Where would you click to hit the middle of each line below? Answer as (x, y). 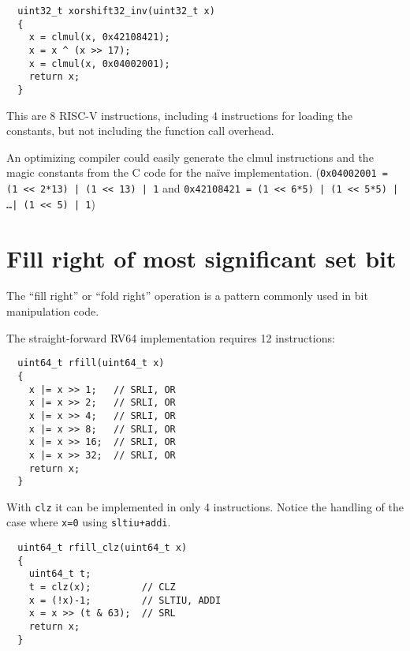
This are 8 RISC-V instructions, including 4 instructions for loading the (180, 115)
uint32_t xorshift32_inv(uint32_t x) (116, 11)
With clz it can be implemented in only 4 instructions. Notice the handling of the (205, 506)
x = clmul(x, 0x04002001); (99, 64)
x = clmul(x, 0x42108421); (99, 37)
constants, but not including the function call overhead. (140, 131)
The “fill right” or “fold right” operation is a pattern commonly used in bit (187, 296)
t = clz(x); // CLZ (102, 587)
